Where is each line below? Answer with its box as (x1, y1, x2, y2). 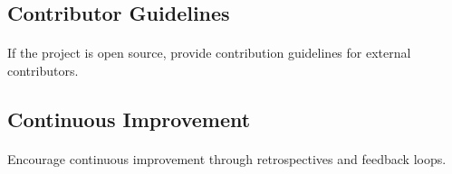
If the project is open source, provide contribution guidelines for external (7, 43, 411, 62)
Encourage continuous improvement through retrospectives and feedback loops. (7, 149, 447, 168)
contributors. (7, 60, 79, 79)
